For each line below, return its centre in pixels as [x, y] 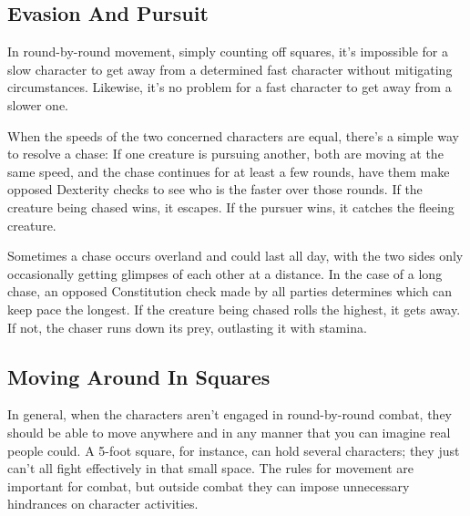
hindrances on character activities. [103, 504]
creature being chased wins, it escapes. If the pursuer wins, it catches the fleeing [231, 206]
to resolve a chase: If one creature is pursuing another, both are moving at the [225, 154]
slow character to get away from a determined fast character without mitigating [230, 69]
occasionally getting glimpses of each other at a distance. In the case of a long [225, 273]
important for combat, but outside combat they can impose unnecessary [209, 485]
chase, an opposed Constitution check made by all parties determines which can [230, 291]
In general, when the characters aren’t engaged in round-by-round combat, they [230, 414]
